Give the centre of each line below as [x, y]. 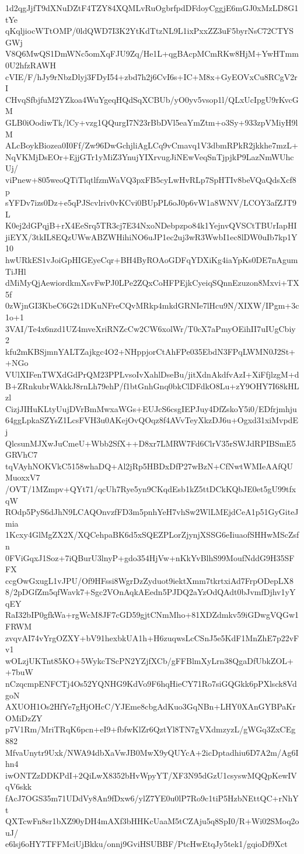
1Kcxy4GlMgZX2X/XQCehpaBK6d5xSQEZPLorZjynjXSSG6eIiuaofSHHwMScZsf [152, 535]
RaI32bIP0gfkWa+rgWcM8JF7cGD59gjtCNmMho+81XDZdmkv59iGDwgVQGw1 [152, 615]
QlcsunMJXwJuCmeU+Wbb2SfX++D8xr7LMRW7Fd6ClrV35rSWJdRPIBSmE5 [151, 443]
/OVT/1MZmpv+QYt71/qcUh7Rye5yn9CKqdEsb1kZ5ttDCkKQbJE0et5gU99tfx [151, 488]
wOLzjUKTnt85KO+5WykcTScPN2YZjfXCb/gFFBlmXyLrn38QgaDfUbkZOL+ [150, 660]
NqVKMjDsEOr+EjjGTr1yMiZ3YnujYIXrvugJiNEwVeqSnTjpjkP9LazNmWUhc [150, 156]
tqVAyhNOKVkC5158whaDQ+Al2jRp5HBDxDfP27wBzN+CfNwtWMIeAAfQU [149, 466]
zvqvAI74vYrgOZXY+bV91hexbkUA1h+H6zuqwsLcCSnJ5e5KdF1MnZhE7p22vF [152, 637]
